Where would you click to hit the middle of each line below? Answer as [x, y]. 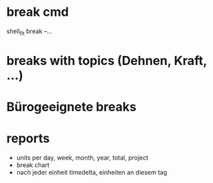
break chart [33, 165]
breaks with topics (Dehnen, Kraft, [107, 60]
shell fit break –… [30, 32]
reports [28, 138]
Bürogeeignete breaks [72, 107]
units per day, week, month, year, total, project [82, 158]
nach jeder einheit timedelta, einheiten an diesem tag [92, 173]
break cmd [38, 12]
